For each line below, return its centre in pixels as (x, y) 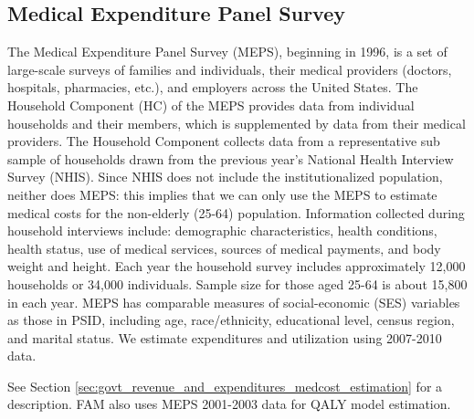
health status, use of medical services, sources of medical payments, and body (224, 248)
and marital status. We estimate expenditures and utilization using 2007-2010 (225, 337)
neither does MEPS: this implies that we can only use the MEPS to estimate (222, 194)
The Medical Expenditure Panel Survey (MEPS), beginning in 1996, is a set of (227, 52)
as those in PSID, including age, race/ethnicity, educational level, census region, (231, 320)
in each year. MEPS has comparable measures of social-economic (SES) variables (234, 302)
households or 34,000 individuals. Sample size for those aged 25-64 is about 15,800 (237, 283)
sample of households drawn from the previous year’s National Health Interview (231, 158)
